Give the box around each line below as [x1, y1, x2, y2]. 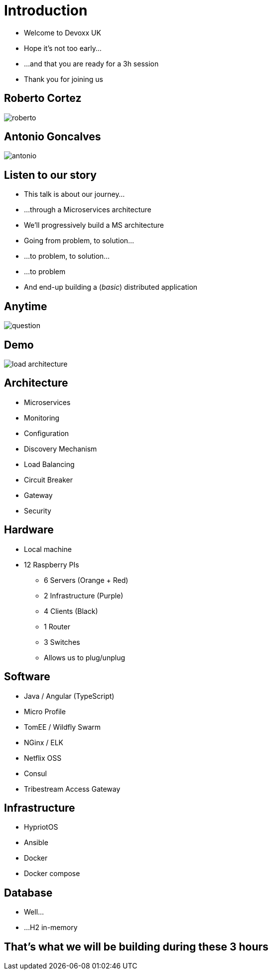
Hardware [4, 523, 54, 536]
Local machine [24, 544, 72, 553]
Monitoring [24, 413, 60, 422]
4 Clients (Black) [44, 606, 98, 615]
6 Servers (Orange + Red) [44, 575, 129, 584]
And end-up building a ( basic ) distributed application [24, 283, 198, 292]
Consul [24, 769, 47, 778]
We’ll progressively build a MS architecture [24, 221, 164, 230]
